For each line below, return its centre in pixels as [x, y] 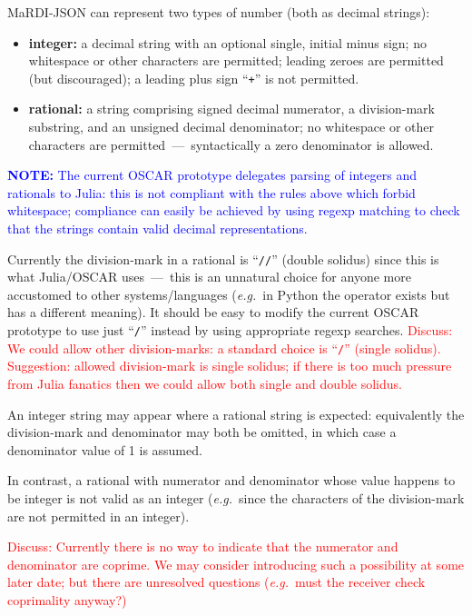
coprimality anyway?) [67, 599]
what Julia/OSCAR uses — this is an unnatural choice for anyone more [209, 277]
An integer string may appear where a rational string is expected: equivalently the [236, 414]
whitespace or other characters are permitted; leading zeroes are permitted [236, 60]
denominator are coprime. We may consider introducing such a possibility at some [236, 564]
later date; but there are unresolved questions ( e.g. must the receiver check [216, 582]
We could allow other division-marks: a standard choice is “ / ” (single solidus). [224, 348]
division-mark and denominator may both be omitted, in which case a [202, 432]
